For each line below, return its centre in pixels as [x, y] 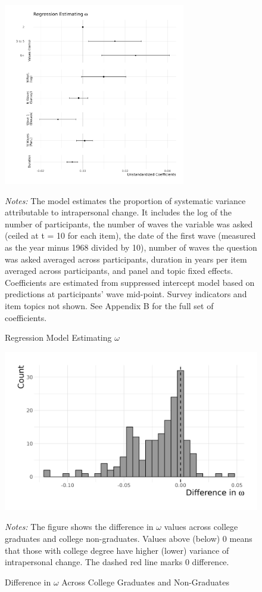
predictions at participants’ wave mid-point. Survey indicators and [126, 294]
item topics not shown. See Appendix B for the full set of [109, 305]
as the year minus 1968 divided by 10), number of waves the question [131, 247]
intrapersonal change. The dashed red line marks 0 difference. [117, 562]
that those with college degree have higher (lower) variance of [117, 550]
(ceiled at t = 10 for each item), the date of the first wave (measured [130, 235]
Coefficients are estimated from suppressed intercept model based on [130, 282]
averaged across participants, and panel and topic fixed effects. [119, 271]
